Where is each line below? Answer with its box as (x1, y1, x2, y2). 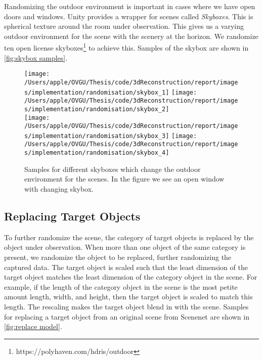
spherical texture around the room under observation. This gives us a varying (4, 21, 244, 31)
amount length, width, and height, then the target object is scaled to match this (4, 291, 253, 302)
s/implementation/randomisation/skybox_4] (24, 149, 169, 157)
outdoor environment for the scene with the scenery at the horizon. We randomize (4, 30, 258, 41)
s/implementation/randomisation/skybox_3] (24, 132, 169, 140)
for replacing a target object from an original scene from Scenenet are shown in (4, 311, 249, 322)
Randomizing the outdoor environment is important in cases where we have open (4, 1, 255, 11)
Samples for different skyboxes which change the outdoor (24, 163, 201, 174)
